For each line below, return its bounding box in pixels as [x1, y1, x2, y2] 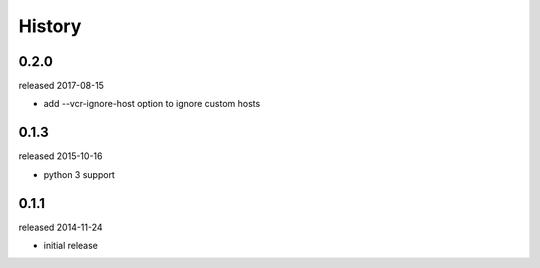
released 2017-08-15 [18, 80, 105, 92]
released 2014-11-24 [18, 221, 104, 233]
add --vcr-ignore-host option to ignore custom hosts [43, 98, 261, 110]
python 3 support [43, 168, 115, 180]
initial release [43, 240, 99, 252]
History [18, 15, 82, 37]
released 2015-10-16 [18, 150, 103, 162]
